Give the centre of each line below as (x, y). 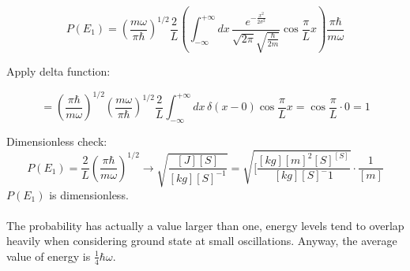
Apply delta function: (58, 71)
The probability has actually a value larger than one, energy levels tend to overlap (205, 225)
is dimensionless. (89, 194)
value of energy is (49, 256)
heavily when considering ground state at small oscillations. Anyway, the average (202, 241)
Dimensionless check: (57, 141)
